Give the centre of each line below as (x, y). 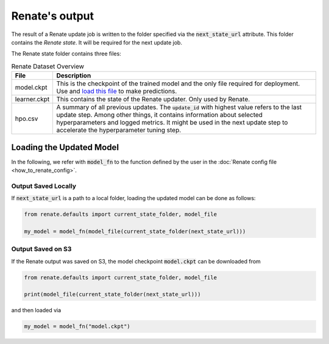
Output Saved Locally (44, 186)
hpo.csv (27, 119)
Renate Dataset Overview (48, 66)
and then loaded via (36, 310)
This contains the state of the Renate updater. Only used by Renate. (153, 99)
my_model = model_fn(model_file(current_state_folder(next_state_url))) (135, 231)
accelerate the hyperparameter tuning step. (119, 130)
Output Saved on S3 (41, 249)
